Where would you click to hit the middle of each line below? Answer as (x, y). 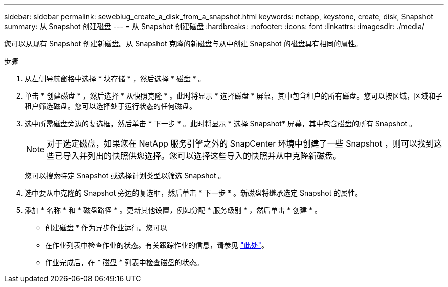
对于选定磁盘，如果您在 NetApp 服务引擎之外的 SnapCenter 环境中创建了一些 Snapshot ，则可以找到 (240, 143)
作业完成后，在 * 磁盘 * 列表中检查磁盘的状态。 (124, 262)
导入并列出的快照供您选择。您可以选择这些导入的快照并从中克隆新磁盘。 (202, 156)
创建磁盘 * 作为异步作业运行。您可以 (106, 228)
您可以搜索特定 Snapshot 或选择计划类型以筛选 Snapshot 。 (125, 175)
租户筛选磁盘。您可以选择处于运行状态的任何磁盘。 (110, 106)
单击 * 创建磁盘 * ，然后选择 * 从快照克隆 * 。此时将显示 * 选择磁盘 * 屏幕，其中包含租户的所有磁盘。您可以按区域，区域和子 (234, 96)
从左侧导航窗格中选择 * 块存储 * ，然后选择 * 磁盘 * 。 (115, 78)
